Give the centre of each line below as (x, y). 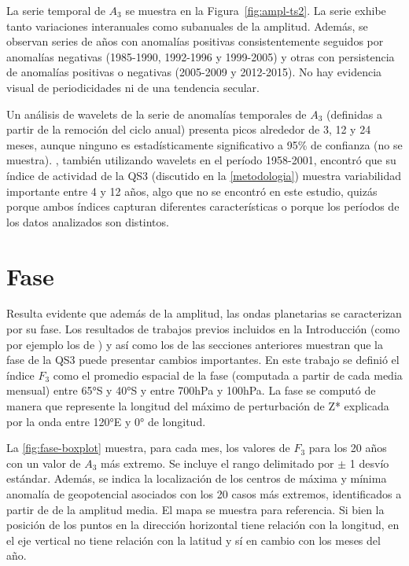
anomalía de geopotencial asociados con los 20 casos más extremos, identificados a (204, 493)
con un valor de (44, 463)
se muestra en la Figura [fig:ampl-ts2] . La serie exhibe (256, 10)
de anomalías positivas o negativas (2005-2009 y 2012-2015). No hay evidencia (194, 72)
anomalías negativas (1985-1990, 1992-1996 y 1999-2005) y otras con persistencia (201, 56)
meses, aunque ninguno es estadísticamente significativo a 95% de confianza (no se (204, 144)
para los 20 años (348, 448)
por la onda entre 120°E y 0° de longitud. (106, 421)
